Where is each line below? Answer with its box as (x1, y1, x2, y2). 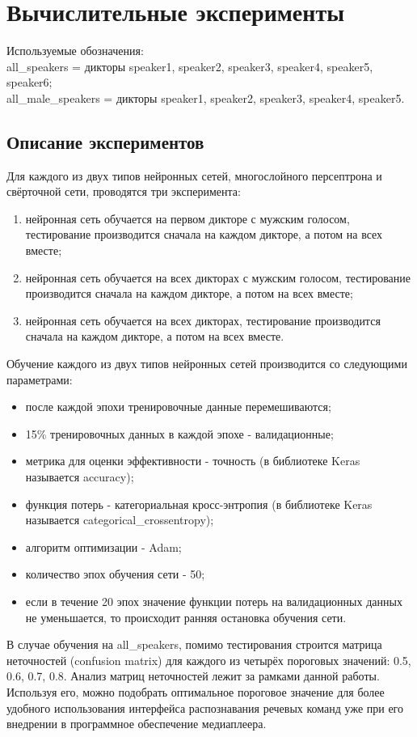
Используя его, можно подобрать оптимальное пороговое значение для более (6, 683, 385, 700)
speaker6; (6, 74, 53, 91)
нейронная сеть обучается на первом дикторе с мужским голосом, (25, 210, 350, 227)
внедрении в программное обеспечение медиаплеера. (6, 715, 267, 732)
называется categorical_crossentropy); (25, 511, 214, 528)
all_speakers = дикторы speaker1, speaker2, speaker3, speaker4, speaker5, (6, 57, 373, 74)
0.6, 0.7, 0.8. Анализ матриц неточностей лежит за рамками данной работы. (6, 667, 380, 684)
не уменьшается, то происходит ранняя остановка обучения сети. (25, 608, 347, 625)
